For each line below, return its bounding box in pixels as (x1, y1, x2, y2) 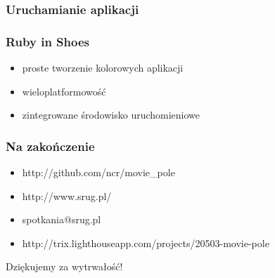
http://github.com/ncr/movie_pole (22, 165, 175, 180)
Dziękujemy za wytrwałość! (6, 259, 123, 274)
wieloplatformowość (22, 84, 106, 98)
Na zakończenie (6, 137, 95, 154)
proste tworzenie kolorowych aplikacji (22, 60, 184, 75)
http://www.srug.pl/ (22, 188, 112, 203)
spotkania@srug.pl (22, 212, 101, 227)
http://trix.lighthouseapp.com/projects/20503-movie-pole (22, 235, 269, 250)
